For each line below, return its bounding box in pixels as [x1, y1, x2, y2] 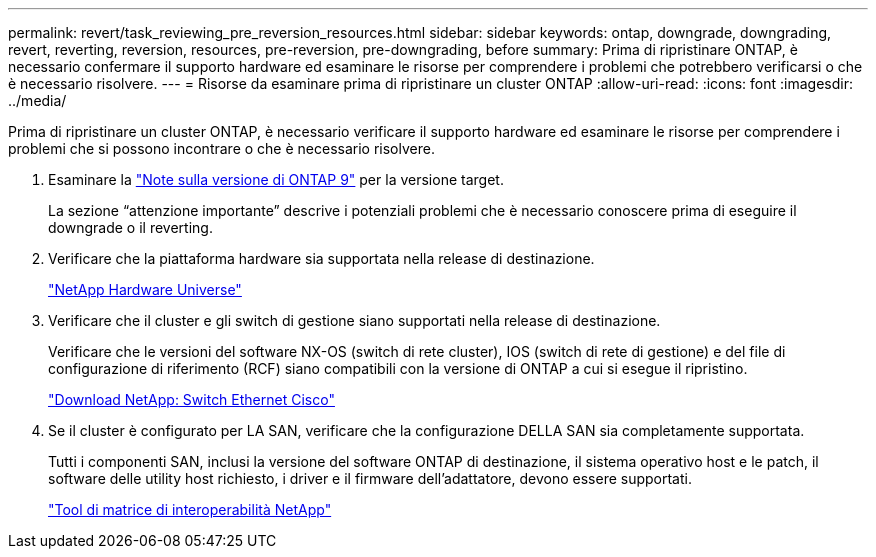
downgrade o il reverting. [48, 219, 213, 236]
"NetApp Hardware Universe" [48, 281, 242, 298]
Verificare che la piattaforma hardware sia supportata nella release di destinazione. [48, 250, 595, 267]
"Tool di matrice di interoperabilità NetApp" [48, 501, 332, 518]
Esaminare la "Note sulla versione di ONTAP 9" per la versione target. [48, 171, 504, 188]
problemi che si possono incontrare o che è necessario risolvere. [8, 140, 435, 157]
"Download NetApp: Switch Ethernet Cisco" [48, 391, 335, 408]
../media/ [8, 92, 67, 109]
